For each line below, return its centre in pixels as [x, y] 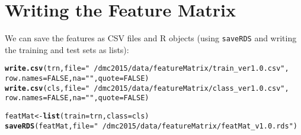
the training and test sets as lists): [67, 49]
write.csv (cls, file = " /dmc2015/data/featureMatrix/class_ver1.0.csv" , [147, 88]
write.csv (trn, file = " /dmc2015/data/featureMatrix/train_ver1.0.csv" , [147, 69]
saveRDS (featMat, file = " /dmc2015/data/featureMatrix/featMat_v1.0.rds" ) [151, 126]
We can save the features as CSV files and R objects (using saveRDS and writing [151, 38]
